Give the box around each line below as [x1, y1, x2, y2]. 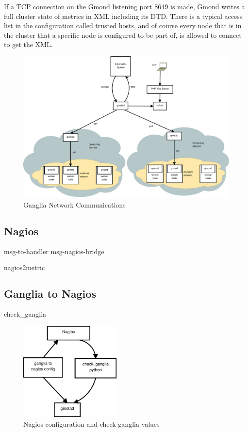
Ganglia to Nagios [4, 286, 96, 301]
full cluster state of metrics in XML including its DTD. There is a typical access [4, 11, 243, 21]
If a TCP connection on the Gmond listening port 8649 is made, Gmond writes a [4, 1, 245, 11]
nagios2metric [4, 262, 45, 272]
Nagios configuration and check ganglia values [23, 419, 160, 429]
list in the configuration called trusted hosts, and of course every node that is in [4, 20, 242, 31]
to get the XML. [4, 39, 53, 49]
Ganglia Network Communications [23, 199, 126, 209]
